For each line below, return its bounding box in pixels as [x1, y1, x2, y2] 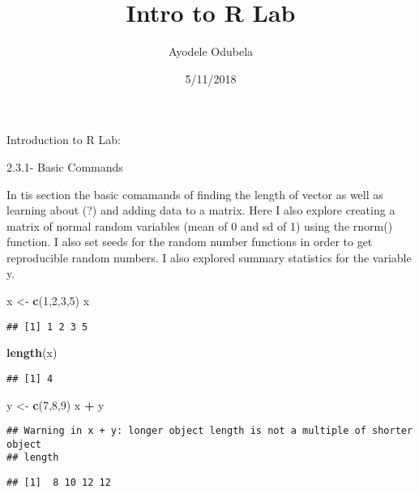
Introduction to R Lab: [6, 131, 121, 148]
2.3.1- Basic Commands [6, 158, 123, 175]
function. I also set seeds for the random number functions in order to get [6, 233, 373, 250]
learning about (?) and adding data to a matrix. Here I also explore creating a [6, 202, 395, 219]
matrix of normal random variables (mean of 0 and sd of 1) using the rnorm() [6, 217, 393, 234]
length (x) [6, 344, 58, 361]
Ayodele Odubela [168, 43, 254, 60]
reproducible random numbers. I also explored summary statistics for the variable [6, 249, 412, 266]
